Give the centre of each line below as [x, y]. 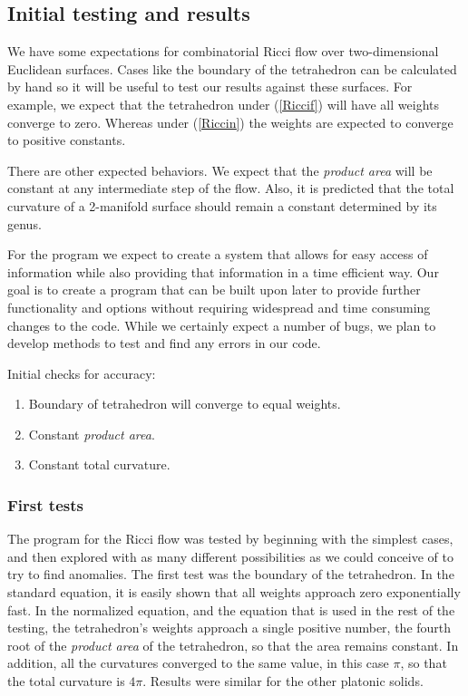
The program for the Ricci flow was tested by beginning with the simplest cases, [230, 539]
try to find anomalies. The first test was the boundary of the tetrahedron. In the [231, 574]
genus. [24, 223]
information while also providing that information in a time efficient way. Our [223, 271]
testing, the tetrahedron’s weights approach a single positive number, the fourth [229, 628]
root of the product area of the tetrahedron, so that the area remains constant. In [233, 645]
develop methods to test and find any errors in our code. [164, 343]
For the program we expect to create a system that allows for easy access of [218, 254]
